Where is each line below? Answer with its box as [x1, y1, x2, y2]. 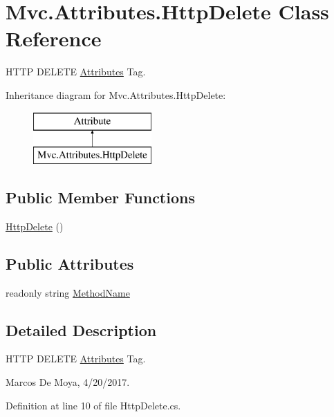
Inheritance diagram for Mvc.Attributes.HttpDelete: [6, 87, 226, 102]
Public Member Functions [6, 187, 195, 208]
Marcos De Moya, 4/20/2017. [6, 375, 130, 389]
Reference [6, 24, 102, 53]
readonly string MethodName [6, 285, 130, 299]
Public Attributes [6, 252, 134, 274]
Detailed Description [6, 319, 157, 340]
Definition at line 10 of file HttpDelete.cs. [6, 398, 181, 412]
